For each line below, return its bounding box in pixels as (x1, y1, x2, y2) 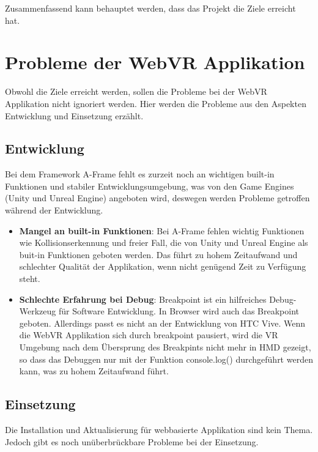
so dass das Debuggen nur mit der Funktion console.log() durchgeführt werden (19, 352, 313, 365)
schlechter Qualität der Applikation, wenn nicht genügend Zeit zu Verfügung (19, 260, 306, 273)
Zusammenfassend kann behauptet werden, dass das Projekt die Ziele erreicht (5, 2, 296, 14)
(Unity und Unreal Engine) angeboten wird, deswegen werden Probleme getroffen (5, 191, 310, 204)
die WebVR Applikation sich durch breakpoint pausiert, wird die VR (19, 328, 278, 341)
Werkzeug (19, 305, 56, 317)
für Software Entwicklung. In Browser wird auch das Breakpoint (59, 305, 299, 317)
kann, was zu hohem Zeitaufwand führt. (19, 365, 169, 377)
